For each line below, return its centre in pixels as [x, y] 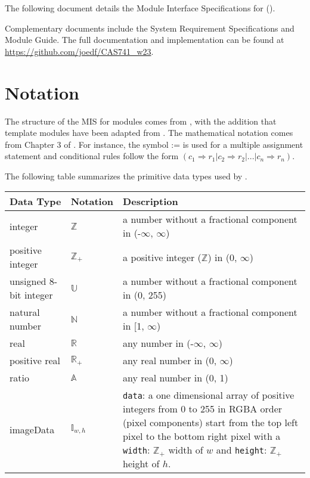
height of [141, 464]
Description [151, 201]
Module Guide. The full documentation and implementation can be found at [145, 40]
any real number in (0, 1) [176, 378]
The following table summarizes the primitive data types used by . [126, 176]
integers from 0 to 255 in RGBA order [203, 409]
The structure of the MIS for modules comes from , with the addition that [141, 121]
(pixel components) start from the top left [211, 423]
